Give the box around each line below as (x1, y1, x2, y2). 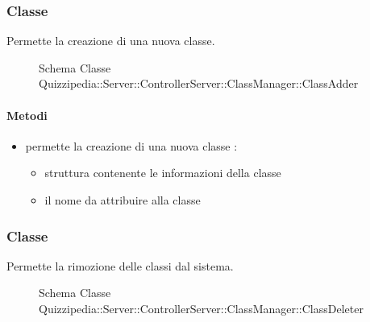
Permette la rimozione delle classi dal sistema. (6, 257, 234, 274)
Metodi (6, 106, 48, 123)
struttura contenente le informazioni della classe (44, 164, 281, 181)
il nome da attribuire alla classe (44, 191, 201, 208)
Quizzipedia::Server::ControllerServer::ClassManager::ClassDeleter (39, 299, 364, 316)
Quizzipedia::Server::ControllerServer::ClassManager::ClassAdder (39, 75, 359, 92)
